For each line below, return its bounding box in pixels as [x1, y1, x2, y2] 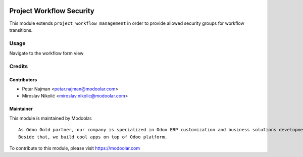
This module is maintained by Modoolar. [9, 115, 93, 121]
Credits [9, 63, 28, 70]
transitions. [9, 27, 33, 33]
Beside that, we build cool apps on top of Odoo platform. [18, 134, 168, 140]
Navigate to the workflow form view [9, 50, 84, 57]
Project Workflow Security [9, 7, 94, 15]
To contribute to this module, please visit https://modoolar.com [9, 145, 140, 151]
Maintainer [9, 106, 33, 112]
